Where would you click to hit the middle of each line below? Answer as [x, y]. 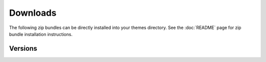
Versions [23, 48]
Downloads [33, 13]
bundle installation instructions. [41, 34]
